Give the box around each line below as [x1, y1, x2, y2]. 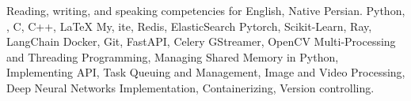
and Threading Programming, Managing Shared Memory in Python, [6, 48, 339, 65]
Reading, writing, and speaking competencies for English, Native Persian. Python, [6, 2, 405, 18]
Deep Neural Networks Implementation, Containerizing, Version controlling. [6, 79, 375, 95]
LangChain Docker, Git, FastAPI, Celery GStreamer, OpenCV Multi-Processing [6, 33, 396, 50]
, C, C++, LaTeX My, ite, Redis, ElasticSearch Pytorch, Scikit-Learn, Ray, [6, 17, 372, 34]
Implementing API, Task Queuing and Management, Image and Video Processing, [6, 64, 405, 80]
